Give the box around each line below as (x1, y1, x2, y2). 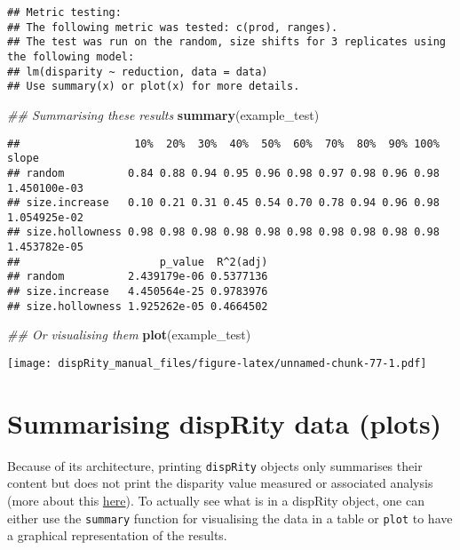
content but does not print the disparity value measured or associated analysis (7, 474, 433, 492)
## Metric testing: (7, 6, 122, 19)
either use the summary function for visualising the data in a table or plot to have (7, 508, 453, 527)
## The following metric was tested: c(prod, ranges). (7, 20, 338, 34)
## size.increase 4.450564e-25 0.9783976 (7, 285, 268, 299)
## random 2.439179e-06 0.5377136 (7, 270, 268, 283)
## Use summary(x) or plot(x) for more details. (7, 80, 300, 93)
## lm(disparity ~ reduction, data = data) (7, 65, 268, 78)
